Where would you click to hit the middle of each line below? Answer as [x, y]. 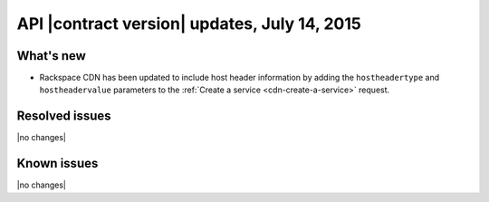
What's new [51, 56]
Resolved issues [64, 116]
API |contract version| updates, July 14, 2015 [189, 24]
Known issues [58, 164]
